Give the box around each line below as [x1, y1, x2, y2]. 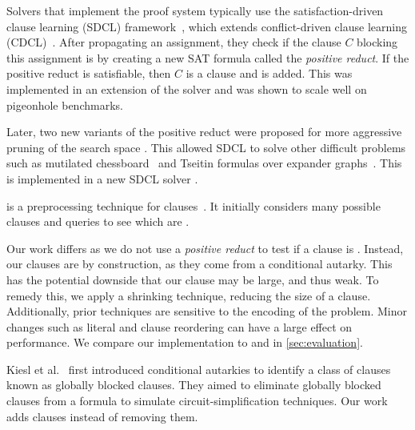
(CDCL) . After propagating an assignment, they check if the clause [6, 34, 341, 50]
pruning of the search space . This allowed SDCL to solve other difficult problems [6, 139, 406, 155]
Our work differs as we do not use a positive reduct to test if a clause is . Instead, [6, 239, 404, 256]
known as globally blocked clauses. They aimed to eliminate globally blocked [6, 376, 381, 393]
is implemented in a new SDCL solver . [6, 170, 198, 187]
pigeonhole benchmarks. [6, 96, 123, 113]
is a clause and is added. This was [186, 65, 353, 82]
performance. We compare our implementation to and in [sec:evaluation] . [6, 334, 363, 351]
